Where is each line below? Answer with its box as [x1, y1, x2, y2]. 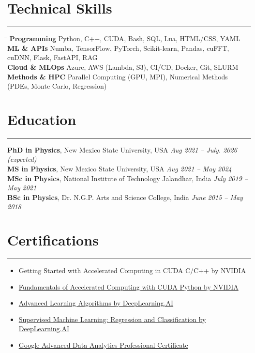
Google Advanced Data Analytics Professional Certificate [18, 340, 188, 350]
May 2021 [7, 183, 37, 193]
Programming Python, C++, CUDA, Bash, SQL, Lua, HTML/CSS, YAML [9, 33, 240, 44]
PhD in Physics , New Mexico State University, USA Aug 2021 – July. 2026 [7, 144, 237, 154]
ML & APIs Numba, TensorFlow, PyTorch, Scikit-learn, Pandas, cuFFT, [7, 43, 229, 53]
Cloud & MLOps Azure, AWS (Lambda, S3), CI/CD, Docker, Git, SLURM [7, 61, 239, 72]
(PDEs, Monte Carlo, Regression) [7, 81, 107, 91]
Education [7, 109, 76, 129]
